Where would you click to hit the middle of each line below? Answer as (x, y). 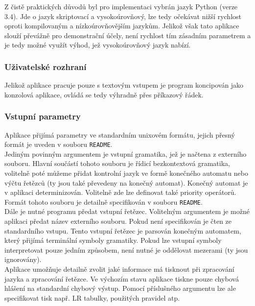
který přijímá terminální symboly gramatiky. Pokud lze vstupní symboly (113, 240)
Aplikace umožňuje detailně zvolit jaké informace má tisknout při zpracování (119, 269)
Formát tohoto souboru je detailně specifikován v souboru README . (104, 201)
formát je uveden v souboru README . (58, 144)
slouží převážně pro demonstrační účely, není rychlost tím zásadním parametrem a (128, 35)
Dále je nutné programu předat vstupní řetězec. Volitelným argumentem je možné (127, 211)
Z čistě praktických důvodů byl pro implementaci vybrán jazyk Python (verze (121, 6)
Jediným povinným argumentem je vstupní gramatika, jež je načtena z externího (126, 153)
